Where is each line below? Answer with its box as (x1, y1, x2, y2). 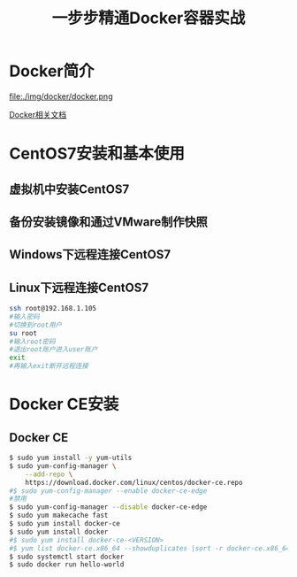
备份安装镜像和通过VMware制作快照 (9, 214, 208, 229)
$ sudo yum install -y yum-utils (9, 453, 133, 463)
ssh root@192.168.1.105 (9, 304, 97, 313)
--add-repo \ (25, 470, 73, 479)
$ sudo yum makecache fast (9, 511, 109, 520)
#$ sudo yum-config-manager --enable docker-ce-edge (9, 486, 208, 496)
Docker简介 (9, 61, 95, 81)
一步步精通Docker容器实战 (51, 8, 246, 28)
